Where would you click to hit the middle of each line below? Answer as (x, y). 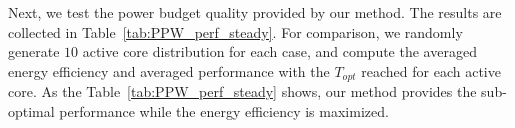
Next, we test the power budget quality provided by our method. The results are (255, 12)
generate (34, 51)
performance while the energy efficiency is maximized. (224, 110)
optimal (31, 110)
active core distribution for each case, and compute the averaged (279, 51)
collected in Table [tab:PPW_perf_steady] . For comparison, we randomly (235, 31)
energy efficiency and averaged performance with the (169, 70)
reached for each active (431, 70)
